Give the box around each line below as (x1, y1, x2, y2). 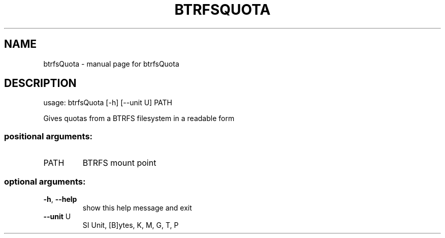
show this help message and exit (82, 203, 192, 212)
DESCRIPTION (4, 77, 77, 90)
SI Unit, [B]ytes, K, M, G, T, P (82, 220, 179, 229)
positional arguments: (4, 131, 93, 141)
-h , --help (43, 194, 77, 203)
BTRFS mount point (82, 158, 156, 168)
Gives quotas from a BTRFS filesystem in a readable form (43, 114, 235, 123)
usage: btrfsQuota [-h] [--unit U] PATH (43, 98, 172, 107)
